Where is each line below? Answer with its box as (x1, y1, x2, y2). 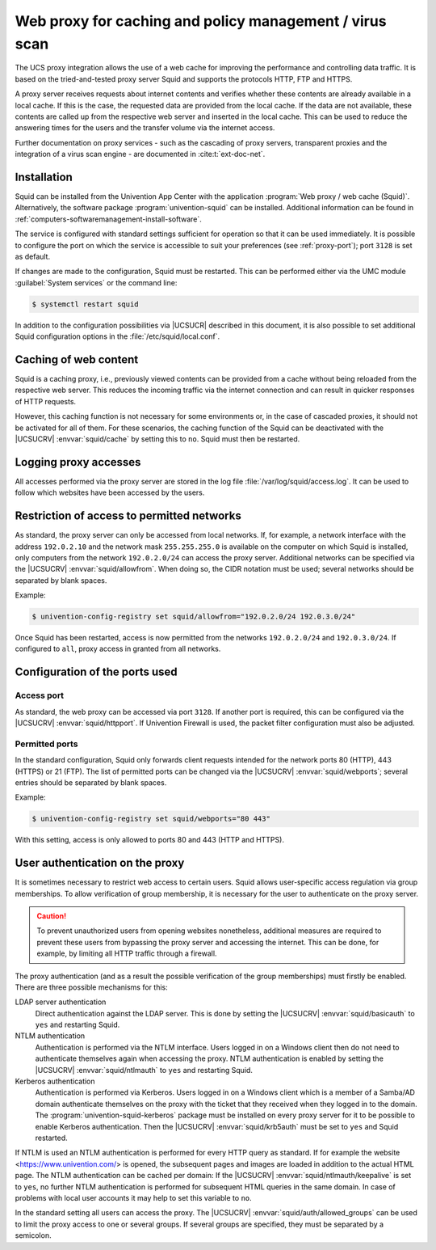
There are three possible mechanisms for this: (15, 982, 169, 992)
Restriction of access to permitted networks (15, 509, 241, 523)
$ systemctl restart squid (31, 299, 139, 309)
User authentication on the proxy (15, 856, 185, 870)
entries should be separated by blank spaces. (15, 777, 167, 788)
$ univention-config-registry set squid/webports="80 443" (31, 814, 270, 824)
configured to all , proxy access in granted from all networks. (15, 644, 221, 654)
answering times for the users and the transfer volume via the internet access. (15, 123, 275, 133)
